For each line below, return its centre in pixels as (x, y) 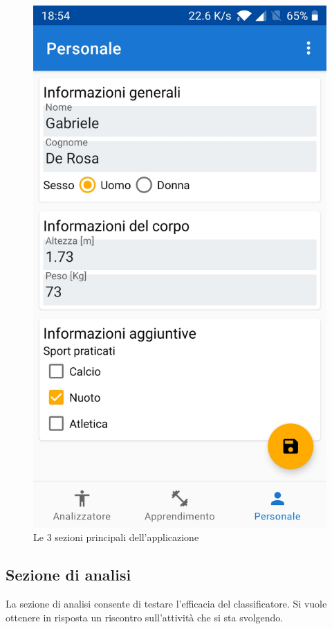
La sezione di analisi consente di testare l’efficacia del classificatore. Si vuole (166, 604)
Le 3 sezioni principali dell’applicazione (116, 537)
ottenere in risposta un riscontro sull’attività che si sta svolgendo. (145, 617)
